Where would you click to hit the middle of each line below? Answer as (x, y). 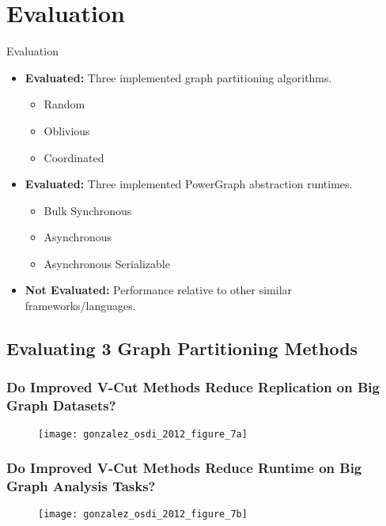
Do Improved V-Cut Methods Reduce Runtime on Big (184, 468)
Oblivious (67, 130)
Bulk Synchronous (88, 210)
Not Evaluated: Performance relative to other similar (159, 290)
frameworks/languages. (80, 306)
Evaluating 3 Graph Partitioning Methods (182, 348)
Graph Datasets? (61, 405)
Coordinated (74, 157)
